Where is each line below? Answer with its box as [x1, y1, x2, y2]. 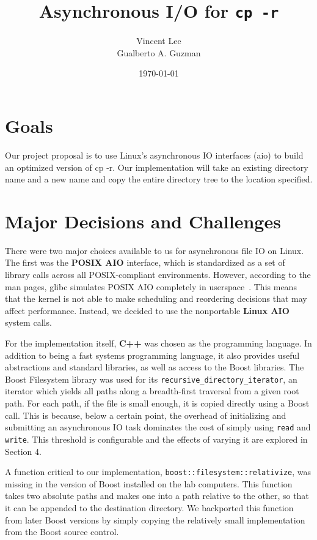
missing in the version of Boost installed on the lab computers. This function [5, 477, 293, 490]
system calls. [5, 316, 52, 329]
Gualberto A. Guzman [117, 46, 201, 59]
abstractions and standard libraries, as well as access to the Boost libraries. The [5, 361, 304, 373]
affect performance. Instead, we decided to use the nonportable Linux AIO [5, 304, 290, 317]
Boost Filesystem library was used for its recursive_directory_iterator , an [5, 372, 297, 385]
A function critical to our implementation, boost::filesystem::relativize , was [5, 465, 312, 478]
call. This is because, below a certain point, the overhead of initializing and [5, 408, 286, 421]
